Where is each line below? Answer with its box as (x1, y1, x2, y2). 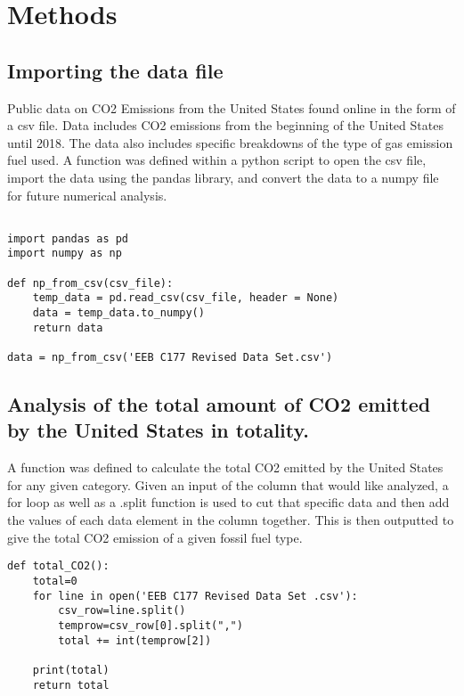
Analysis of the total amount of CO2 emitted (7, 390, 431, 418)
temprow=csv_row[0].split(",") (58, 618, 243, 632)
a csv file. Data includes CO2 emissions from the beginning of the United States (7, 116, 444, 135)
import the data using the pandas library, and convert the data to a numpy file (7, 168, 439, 186)
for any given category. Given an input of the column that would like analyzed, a (7, 475, 449, 494)
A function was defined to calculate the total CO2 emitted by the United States (7, 458, 444, 477)
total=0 (32, 574, 77, 587)
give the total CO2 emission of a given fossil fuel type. (7, 528, 303, 546)
